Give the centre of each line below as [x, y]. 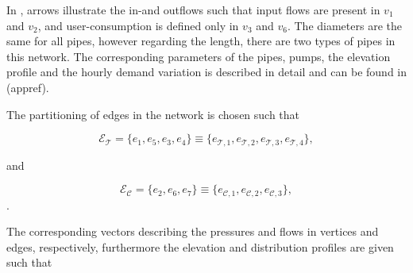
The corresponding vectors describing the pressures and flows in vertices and [193, 231]
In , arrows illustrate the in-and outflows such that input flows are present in [193, 10]
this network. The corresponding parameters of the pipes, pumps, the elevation [199, 56]
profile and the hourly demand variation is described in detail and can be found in [206, 72]
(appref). [28, 87]
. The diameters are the [344, 25]
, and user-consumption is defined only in [138, 25]
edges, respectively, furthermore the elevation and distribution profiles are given [200, 246]
